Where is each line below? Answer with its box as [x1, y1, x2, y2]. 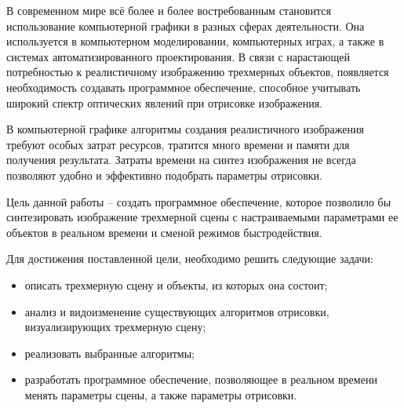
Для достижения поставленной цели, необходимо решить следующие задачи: [6, 250, 373, 267]
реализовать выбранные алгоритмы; [24, 344, 195, 361]
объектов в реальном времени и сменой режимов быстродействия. [6, 224, 322, 240]
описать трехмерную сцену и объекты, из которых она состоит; [24, 276, 328, 293]
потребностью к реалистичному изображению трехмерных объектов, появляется [6, 64, 389, 80]
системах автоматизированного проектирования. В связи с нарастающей [6, 48, 350, 64]
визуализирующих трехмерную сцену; [24, 319, 206, 335]
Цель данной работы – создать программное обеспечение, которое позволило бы [6, 193, 391, 209]
